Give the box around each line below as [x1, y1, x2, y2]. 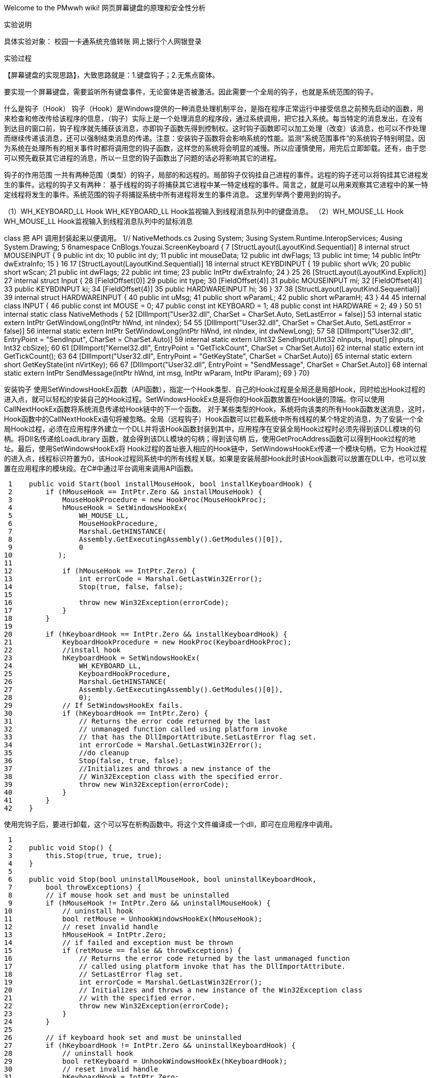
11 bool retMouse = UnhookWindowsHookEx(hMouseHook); [4, 915, 262, 923]
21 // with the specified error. [4, 994, 196, 1002]
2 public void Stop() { [8, 844, 113, 852]
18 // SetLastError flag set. [4, 970, 183, 978]
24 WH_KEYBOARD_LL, [4, 662, 142, 670]
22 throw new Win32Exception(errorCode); [4, 1002, 229, 1010]
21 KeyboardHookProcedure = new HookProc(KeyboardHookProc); [4, 638, 292, 646]
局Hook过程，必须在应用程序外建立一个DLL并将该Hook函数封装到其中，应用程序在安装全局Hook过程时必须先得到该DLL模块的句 [4, 425, 421, 433]
